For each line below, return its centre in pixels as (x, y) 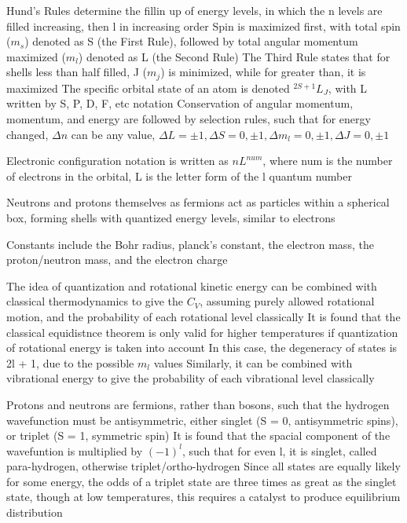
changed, (27, 134)
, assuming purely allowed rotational (287, 301)
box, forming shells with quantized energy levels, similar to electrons (171, 217)
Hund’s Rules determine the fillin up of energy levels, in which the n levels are (194, 10)
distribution (35, 512)
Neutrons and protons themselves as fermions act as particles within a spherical (198, 202)
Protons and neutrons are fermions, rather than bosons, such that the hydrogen (198, 404)
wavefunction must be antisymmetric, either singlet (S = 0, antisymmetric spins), (202, 420)
